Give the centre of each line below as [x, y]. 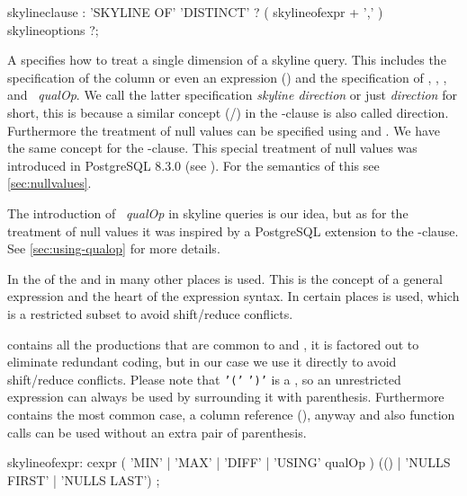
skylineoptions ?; [53, 29]
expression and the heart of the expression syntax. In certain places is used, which [233, 296]
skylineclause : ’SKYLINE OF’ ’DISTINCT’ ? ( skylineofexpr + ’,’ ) [195, 12]
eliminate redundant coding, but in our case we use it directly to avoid [202, 362]
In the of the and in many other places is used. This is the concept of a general [225, 278]
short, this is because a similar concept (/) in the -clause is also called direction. [228, 112]
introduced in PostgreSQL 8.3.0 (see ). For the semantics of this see [193, 165]
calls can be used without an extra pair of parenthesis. [157, 432]
